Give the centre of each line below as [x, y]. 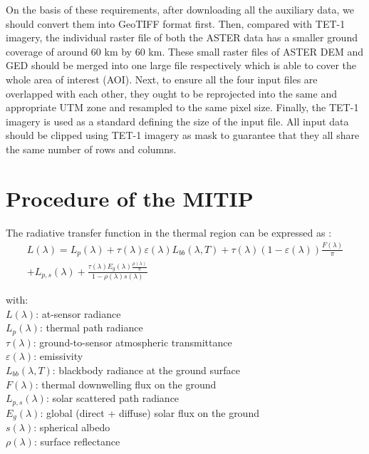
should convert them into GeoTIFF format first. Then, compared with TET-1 [176, 23]
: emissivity [58, 356]
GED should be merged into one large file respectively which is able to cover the [181, 65]
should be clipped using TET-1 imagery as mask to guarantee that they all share [183, 135]
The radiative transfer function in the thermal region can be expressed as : [169, 232]
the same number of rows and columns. [91, 149]
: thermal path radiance [91, 327]
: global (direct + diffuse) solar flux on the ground [150, 412]
